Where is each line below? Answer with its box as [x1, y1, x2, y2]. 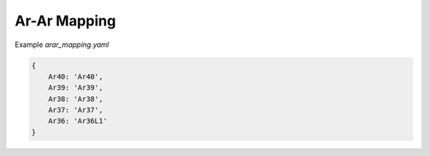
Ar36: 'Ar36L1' [48, 116, 107, 126]
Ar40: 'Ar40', [48, 72, 104, 81]
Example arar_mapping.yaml [14, 40, 109, 49]
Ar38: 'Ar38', [48, 94, 104, 103]
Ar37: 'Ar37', [48, 106, 104, 115]
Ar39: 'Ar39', [48, 84, 104, 92]
